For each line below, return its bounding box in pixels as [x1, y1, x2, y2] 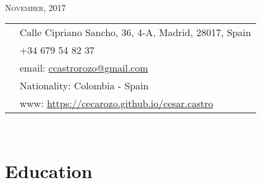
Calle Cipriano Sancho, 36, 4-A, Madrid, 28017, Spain [20, 25, 251, 40]
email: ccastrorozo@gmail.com [20, 61, 149, 75]
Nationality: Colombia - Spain [20, 78, 149, 93]
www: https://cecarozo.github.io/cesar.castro [20, 96, 214, 111]
